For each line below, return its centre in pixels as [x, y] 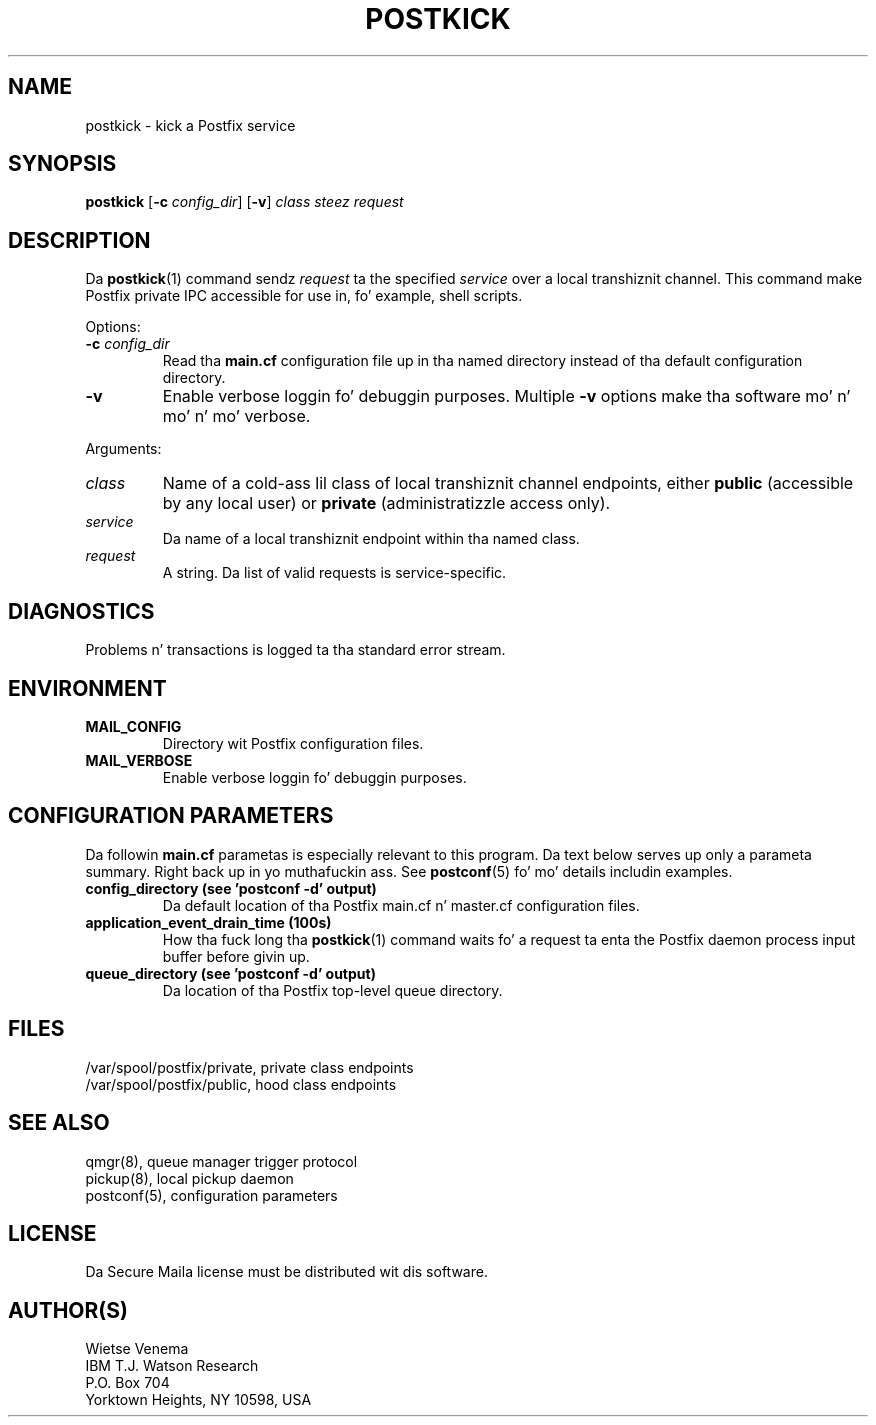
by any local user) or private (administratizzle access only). [386, 503]
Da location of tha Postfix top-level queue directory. [332, 990]
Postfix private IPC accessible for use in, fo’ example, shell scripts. [304, 296]
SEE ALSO [59, 1123]
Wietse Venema [137, 1349]
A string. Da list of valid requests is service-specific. [334, 573]
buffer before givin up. [236, 956]
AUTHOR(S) [68, 1310]
